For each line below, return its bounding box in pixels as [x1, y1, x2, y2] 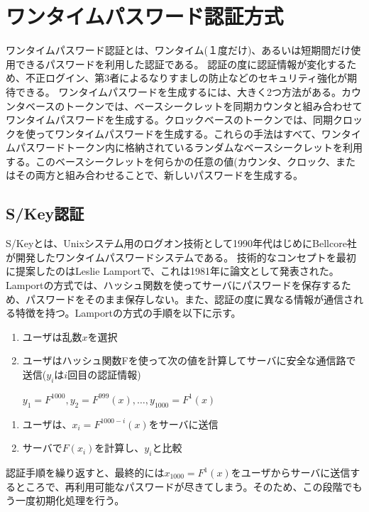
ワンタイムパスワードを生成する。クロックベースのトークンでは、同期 [6, 112, 334, 127]
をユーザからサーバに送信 [231, 465, 351, 479]
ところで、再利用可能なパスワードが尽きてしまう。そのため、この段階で [15, 479, 353, 494]
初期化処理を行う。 [35, 493, 125, 508]
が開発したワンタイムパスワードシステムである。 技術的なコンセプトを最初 [6, 249, 356, 264]
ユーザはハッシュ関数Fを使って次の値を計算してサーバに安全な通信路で [22, 353, 356, 368]
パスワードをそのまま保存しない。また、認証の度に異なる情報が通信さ [25, 291, 353, 306]
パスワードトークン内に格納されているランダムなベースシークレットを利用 [15, 140, 363, 155]
